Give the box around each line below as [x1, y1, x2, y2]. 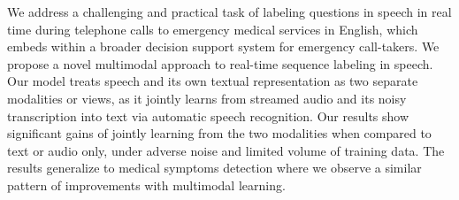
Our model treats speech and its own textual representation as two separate [7, 72, 418, 90]
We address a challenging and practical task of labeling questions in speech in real [7, 3, 452, 20]
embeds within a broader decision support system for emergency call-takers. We [7, 37, 440, 56]
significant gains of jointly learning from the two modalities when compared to [7, 124, 432, 142]
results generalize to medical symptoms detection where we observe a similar [7, 158, 422, 177]
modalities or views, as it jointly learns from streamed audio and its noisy [7, 88, 407, 107]
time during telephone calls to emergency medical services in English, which [7, 19, 418, 38]
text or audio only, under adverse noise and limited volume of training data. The [7, 141, 445, 159]
